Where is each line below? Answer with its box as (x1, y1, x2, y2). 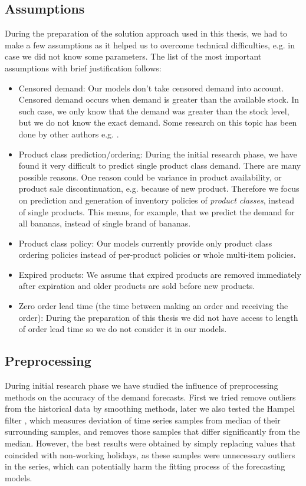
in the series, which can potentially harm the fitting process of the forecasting (5, 460, 285, 472)
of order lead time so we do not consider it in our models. (18, 323, 227, 335)
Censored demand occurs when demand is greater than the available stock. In (18, 93, 300, 106)
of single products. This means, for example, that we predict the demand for (18, 205, 295, 218)
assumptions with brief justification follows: (5, 61, 162, 74)
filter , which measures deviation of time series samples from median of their (5, 413, 281, 426)
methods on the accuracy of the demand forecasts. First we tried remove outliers (5, 390, 296, 403)
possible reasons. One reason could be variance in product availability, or (18, 170, 282, 183)
